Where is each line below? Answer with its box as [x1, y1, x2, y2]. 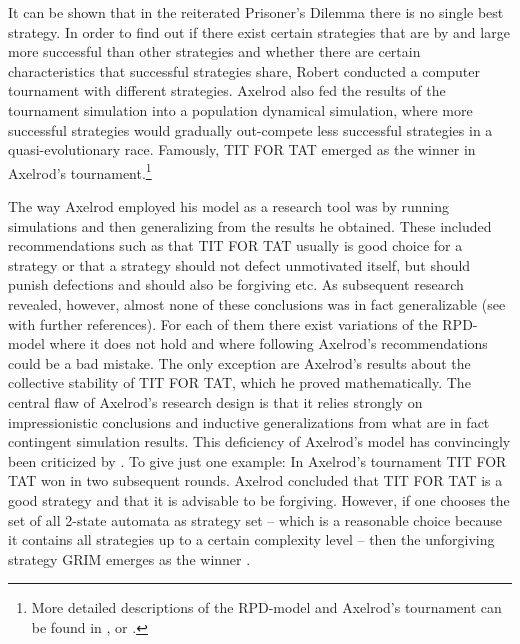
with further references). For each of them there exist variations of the [8, 313, 438, 334]
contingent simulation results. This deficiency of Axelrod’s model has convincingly [8, 431, 511, 452]
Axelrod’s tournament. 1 [8, 159, 152, 183]
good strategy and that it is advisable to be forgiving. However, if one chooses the [8, 489, 510, 510]
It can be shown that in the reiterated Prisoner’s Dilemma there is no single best [8, 2, 504, 22]
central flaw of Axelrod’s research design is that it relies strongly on [8, 391, 423, 412]
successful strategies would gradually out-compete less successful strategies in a [8, 119, 493, 140]
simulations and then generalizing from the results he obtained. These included [8, 215, 492, 236]
